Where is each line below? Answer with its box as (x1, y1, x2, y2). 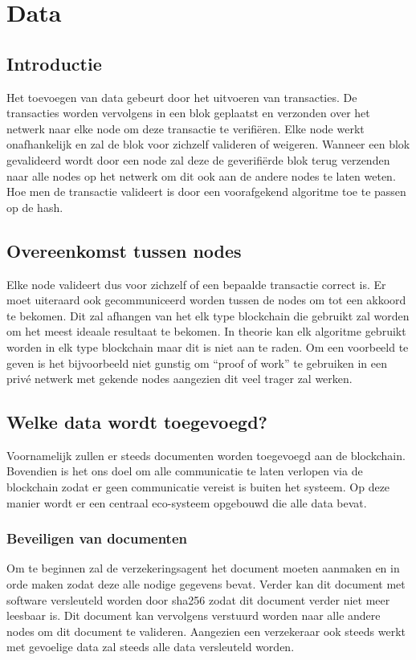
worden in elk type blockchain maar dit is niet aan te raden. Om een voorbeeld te (6, 338, 409, 355)
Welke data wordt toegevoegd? (6, 409, 268, 434)
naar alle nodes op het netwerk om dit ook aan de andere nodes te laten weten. (6, 167, 396, 184)
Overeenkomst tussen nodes (6, 238, 242, 263)
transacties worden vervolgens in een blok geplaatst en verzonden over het (6, 104, 370, 121)
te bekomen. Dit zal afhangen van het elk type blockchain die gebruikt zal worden (6, 307, 410, 324)
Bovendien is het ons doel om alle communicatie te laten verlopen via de (6, 462, 363, 479)
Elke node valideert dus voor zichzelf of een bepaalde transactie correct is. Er (6, 275, 386, 292)
